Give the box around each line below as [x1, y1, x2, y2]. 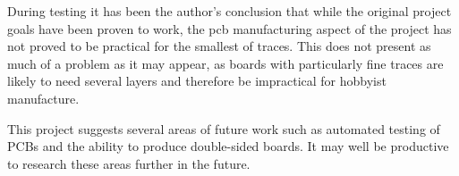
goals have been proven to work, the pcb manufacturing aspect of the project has [7, 19, 452, 38]
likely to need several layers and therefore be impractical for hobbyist [7, 71, 387, 90]
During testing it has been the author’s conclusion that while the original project [7, 2, 452, 20]
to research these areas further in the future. [7, 154, 251, 172]
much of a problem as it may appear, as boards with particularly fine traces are [7, 54, 444, 72]
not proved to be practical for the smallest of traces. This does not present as [7, 37, 431, 55]
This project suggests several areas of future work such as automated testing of [7, 119, 440, 138]
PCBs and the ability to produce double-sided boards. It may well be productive [7, 137, 449, 155]
